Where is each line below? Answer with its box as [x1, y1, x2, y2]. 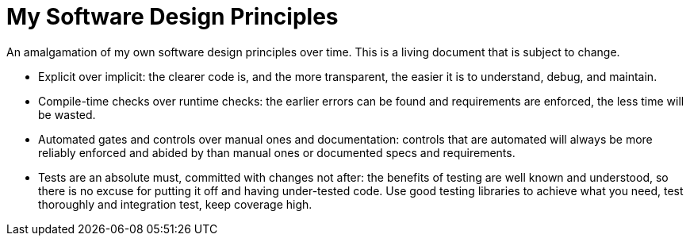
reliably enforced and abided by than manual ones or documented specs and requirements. [38, 145, 516, 159]
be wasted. [38, 107, 96, 121]
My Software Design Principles [6, 3, 339, 30]
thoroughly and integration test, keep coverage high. [38, 197, 312, 211]
